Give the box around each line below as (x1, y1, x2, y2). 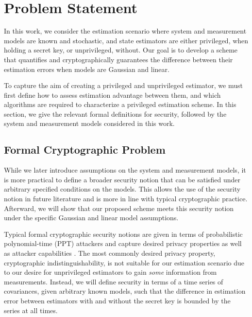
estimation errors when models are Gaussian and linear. (4, 64, 169, 74)
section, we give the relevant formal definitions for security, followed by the (4, 108, 227, 119)
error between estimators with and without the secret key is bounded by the (4, 295, 231, 305)
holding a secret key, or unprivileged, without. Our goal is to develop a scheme (4, 45, 238, 55)
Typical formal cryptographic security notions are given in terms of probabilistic (4, 229, 243, 239)
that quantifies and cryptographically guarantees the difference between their (4, 54, 233, 64)
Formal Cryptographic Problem (4, 142, 166, 157)
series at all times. (4, 305, 58, 315)
